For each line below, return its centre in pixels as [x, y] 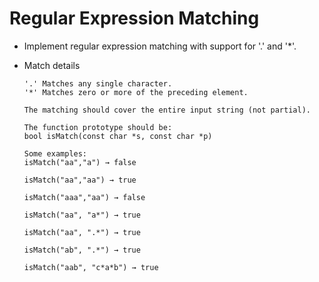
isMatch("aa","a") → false [80, 162]
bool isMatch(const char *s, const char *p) [118, 136]
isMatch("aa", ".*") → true [82, 232]
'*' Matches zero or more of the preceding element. [136, 92]
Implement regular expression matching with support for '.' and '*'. [160, 46]
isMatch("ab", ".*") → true [82, 250]
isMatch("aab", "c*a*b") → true [91, 267]
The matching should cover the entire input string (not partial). [167, 110]
